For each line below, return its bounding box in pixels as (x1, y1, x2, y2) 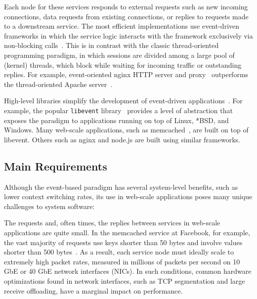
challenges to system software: (4, 201, 95, 211)
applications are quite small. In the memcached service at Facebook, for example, (4, 227, 250, 237)
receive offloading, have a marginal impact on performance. (4, 285, 183, 296)
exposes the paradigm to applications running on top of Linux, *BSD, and (4, 115, 229, 125)
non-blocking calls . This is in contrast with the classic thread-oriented (4, 40, 219, 50)
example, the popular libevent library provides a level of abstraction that (4, 105, 233, 115)
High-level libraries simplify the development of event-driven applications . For (4, 95, 243, 106)
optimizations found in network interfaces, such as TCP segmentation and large (4, 275, 245, 286)
